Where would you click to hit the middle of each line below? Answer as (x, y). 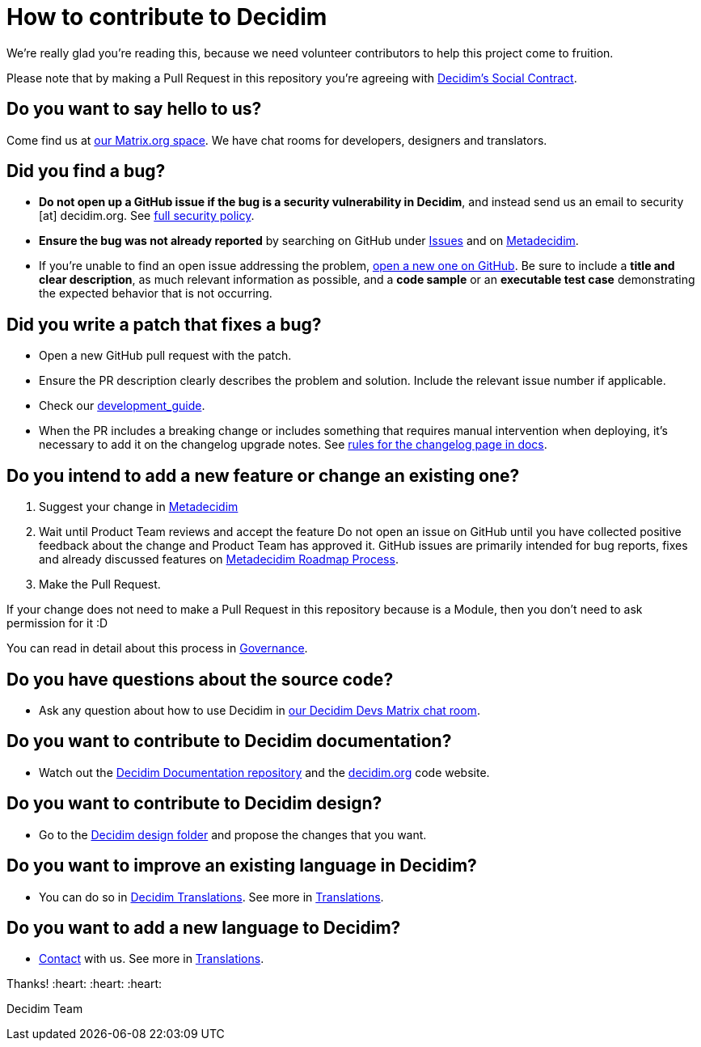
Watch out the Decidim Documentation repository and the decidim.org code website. (264, 772)
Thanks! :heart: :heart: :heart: (84, 984)
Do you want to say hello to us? (134, 109)
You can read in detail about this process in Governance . (157, 648)
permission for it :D (57, 623)
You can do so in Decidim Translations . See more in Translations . (211, 897)
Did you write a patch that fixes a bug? (164, 324)
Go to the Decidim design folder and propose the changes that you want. (233, 834)
